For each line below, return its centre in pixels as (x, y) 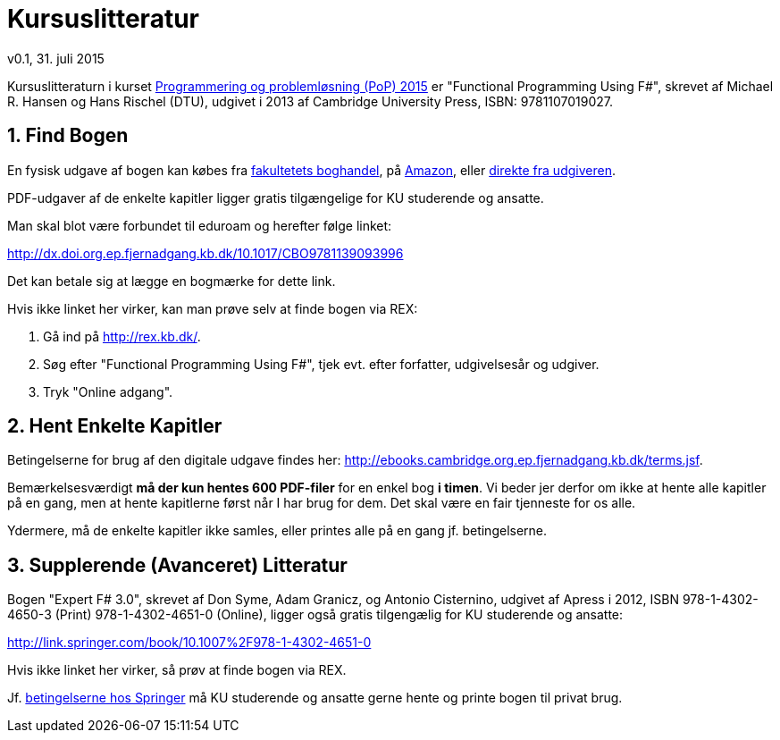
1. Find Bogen (68, 136)
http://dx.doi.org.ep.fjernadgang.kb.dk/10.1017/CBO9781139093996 (205, 253)
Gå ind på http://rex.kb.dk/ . (122, 336)
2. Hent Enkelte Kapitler (115, 426)
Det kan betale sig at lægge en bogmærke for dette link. (172, 281)
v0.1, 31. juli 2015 (56, 58)
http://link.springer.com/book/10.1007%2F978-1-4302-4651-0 (189, 643)
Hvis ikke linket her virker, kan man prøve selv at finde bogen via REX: (213, 308)
